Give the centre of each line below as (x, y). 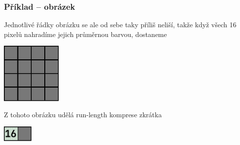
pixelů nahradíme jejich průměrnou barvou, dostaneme (85, 34)
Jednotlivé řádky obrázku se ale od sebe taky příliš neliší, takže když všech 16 (120, 25)
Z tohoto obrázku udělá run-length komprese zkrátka (83, 115)
